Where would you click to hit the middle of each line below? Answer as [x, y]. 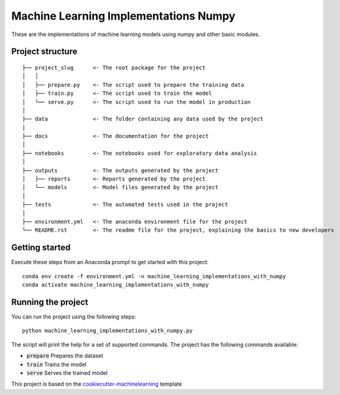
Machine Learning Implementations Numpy [123, 16]
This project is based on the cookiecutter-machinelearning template [97, 384]
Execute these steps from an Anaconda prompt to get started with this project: [110, 262]
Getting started [41, 248]
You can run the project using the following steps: [74, 316]
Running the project [50, 302]
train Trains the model [56, 364]
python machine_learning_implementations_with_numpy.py [107, 331]
